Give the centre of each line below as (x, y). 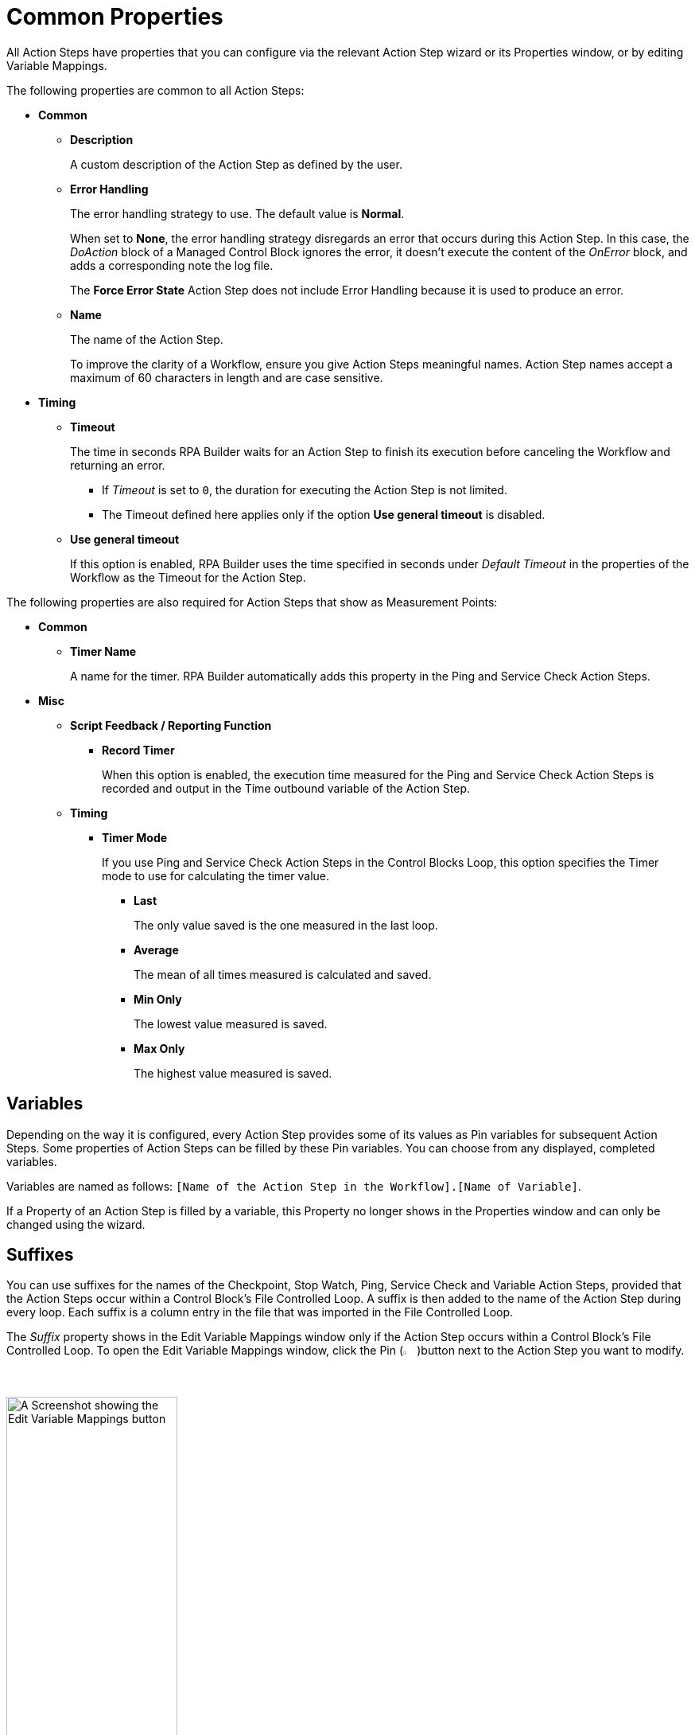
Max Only (159, 1048)
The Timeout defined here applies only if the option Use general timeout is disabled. (324, 514)
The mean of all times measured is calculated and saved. (283, 974)
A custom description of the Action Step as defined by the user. (236, 164)
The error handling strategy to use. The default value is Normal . (237, 213)
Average (156, 949)
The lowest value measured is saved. (231, 1023)
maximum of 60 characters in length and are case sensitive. (227, 377)
